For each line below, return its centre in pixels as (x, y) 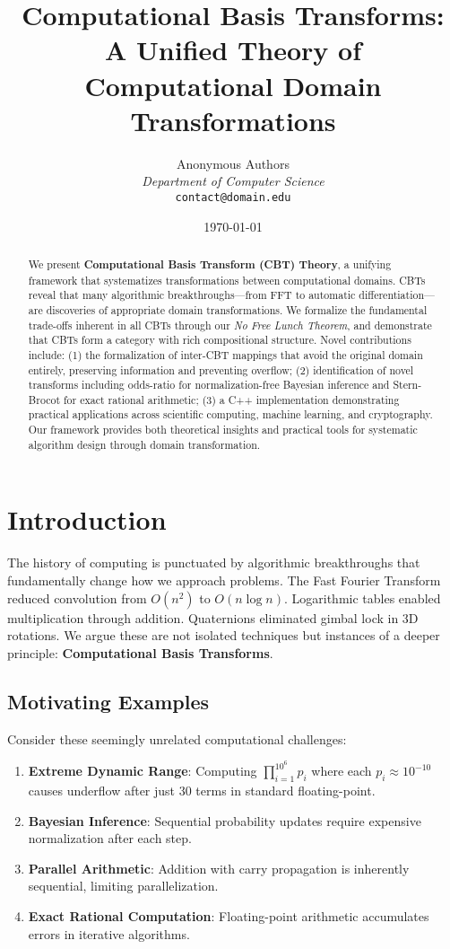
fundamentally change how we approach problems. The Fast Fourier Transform (224, 580)
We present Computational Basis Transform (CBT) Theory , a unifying (210, 264)
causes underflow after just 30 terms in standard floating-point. (202, 791)
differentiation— (397, 295)
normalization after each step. (110, 838)
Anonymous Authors (233, 163)
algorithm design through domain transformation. (144, 444)
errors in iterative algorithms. (109, 933)
